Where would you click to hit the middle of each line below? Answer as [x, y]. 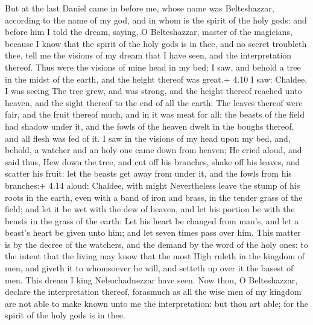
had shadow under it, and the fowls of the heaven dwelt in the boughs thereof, [150, 126]
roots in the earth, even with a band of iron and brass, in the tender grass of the [154, 197]
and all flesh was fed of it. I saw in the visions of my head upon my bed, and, [148, 138]
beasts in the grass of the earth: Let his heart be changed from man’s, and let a [152, 220]
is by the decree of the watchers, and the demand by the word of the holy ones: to [156, 244]
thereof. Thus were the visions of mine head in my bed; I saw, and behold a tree [153, 67]
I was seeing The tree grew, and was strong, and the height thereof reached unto [153, 91]
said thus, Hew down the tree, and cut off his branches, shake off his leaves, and [153, 161]
